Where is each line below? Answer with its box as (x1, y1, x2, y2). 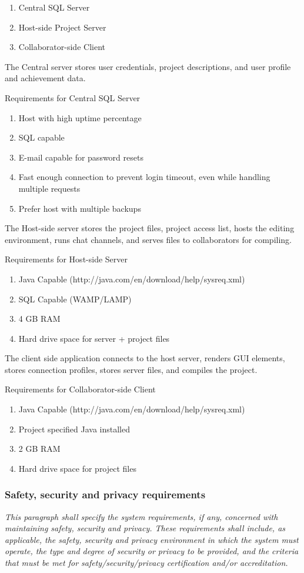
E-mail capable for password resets (18, 151, 143, 163)
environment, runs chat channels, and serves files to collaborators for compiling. (5, 233, 292, 245)
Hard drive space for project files (18, 462, 136, 474)
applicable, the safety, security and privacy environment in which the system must (5, 533, 299, 545)
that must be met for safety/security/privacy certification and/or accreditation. (5, 557, 288, 569)
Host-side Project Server (18, 21, 106, 33)
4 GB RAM (18, 312, 61, 325)
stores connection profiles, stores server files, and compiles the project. (5, 363, 258, 375)
